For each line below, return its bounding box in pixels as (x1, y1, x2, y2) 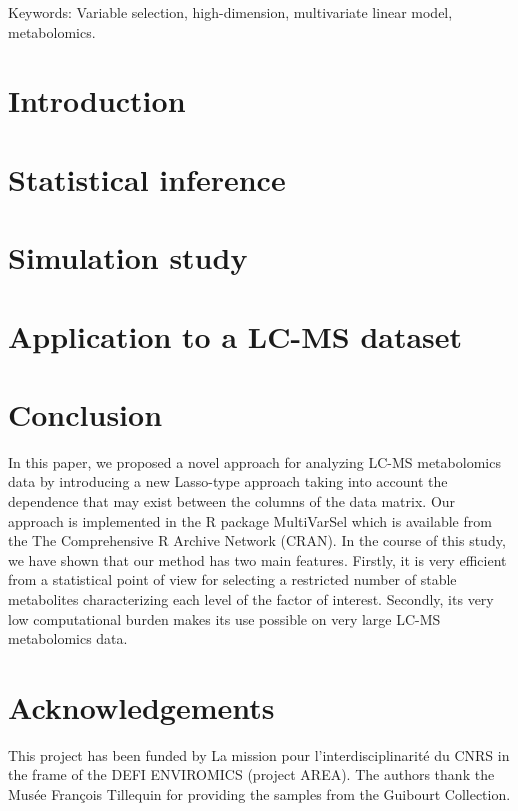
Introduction (8, 80, 186, 121)
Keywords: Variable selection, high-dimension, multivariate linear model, (8, 2, 453, 22)
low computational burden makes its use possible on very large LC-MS (8, 608, 441, 629)
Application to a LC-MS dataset (8, 315, 463, 356)
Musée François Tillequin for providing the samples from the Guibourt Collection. (8, 784, 511, 805)
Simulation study (8, 237, 248, 278)
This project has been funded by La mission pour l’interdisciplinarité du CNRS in (8, 744, 510, 765)
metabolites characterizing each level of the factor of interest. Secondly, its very (8, 588, 494, 609)
